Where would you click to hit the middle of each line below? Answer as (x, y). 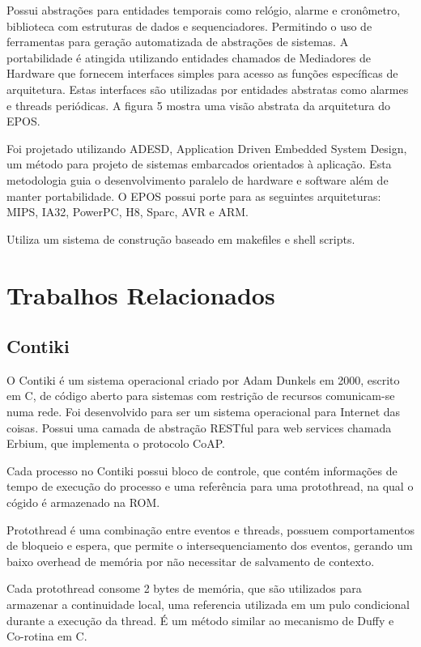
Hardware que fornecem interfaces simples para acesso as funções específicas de (202, 73)
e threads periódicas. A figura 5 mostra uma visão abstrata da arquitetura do (198, 105)
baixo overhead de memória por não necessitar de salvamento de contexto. (191, 561)
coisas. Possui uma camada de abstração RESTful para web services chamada (199, 427)
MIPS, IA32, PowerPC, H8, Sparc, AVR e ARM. (128, 212)
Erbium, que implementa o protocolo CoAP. (116, 443)
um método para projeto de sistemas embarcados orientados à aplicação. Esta (199, 164)
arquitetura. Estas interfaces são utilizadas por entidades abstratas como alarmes (208, 89)
